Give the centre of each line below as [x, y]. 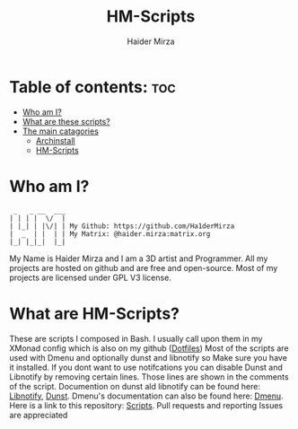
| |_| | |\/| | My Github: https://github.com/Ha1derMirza [122, 226]
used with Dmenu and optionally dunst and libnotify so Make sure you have [148, 357]
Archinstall [55, 140]
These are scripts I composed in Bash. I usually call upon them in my [136, 338]
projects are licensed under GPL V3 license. [91, 277]
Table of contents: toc [93, 87]
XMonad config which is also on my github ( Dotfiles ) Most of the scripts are [149, 348]
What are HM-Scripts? [94, 314]
